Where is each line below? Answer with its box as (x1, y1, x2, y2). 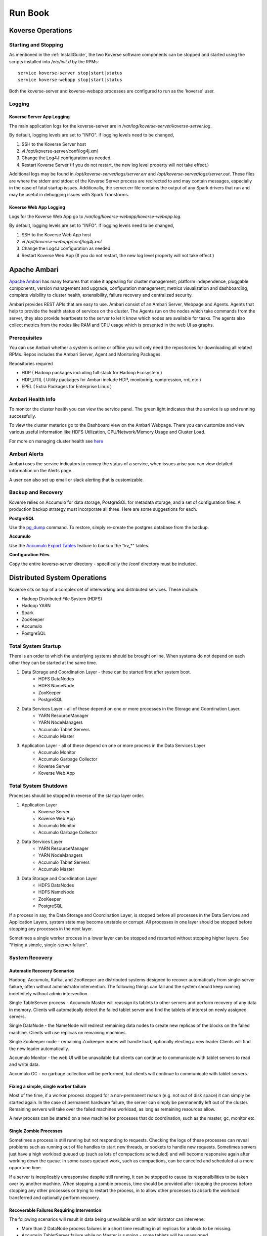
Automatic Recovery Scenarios (9, 968, 75, 973)
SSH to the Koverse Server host (21, 141, 86, 147)
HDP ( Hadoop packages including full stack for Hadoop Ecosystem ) (21, 370, 163, 376)
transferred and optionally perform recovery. (9, 1194, 100, 1200)
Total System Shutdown (9, 782, 68, 789)
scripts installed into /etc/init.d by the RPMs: (9, 58, 99, 64)
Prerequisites (9, 334, 42, 341)
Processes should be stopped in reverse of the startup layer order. (9, 793, 144, 798)
